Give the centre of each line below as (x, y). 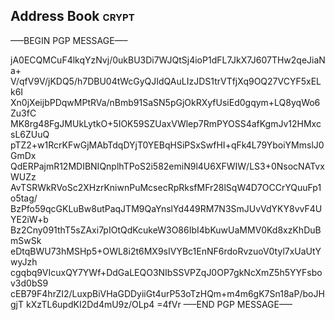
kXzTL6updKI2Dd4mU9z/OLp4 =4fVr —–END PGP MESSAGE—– (159, 304)
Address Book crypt (72, 16)
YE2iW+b (29, 219)
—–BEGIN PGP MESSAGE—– (69, 40)
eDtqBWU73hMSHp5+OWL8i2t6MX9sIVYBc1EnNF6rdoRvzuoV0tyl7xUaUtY (166, 251)
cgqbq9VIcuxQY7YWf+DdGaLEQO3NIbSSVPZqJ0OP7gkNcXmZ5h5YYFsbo (166, 272)
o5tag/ (24, 198)
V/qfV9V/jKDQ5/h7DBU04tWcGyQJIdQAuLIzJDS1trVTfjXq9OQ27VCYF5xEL (166, 81)
